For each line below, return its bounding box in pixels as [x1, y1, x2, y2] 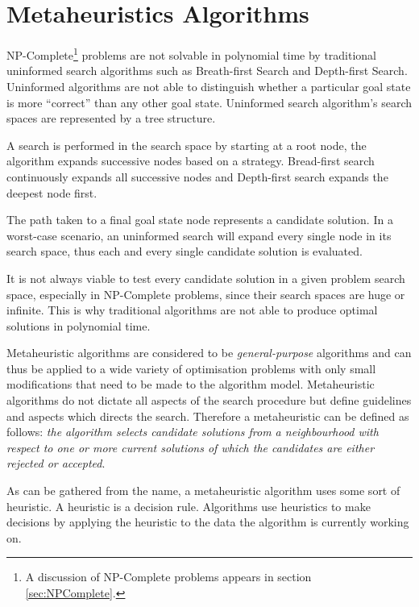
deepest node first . [6, 184, 97, 201]
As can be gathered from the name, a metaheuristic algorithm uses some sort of [6, 482, 400, 499]
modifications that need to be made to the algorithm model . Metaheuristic [6, 376, 375, 393]
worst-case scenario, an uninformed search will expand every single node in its [6, 227, 392, 243]
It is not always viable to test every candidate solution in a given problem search [6, 269, 405, 286]
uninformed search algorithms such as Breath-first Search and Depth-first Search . [6, 62, 408, 79]
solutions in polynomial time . [6, 317, 151, 334]
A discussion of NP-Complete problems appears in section [25, 568, 312, 585]
